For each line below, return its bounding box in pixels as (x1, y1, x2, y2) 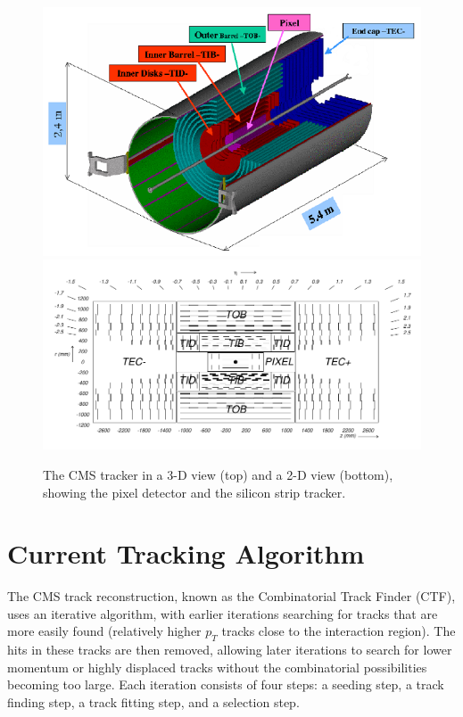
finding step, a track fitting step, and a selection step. (7, 693, 300, 711)
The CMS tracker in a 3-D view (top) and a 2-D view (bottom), (43, 465, 393, 483)
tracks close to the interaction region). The (221, 622, 456, 640)
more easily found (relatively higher (7, 622, 202, 640)
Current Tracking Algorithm (7, 535, 365, 572)
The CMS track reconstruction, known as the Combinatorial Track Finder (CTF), (7, 587, 456, 606)
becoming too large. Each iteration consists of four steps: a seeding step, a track (7, 675, 444, 694)
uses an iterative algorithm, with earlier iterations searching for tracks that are (7, 604, 438, 622)
